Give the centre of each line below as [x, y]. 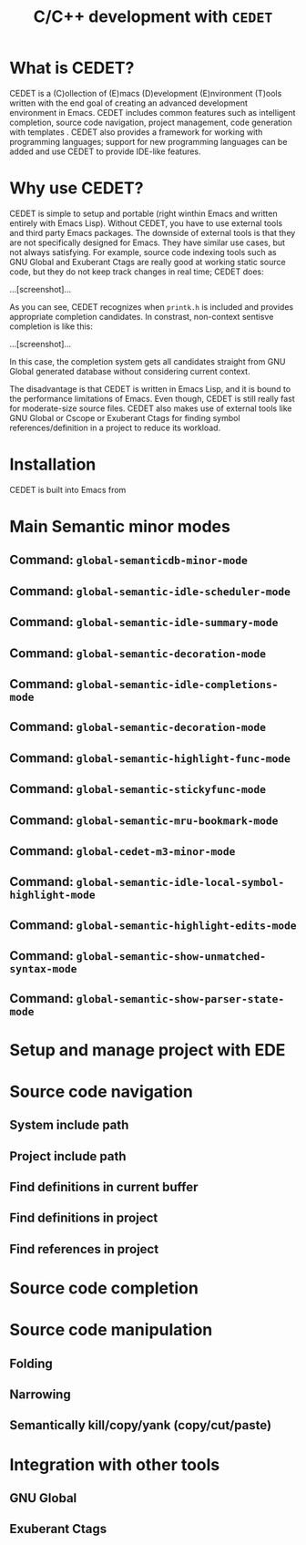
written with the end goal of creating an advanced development [129, 103]
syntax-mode [43, 969]
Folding [31, 1363]
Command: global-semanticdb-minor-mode [129, 560]
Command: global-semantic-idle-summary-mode [144, 622]
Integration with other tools [115, 1464]
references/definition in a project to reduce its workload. [115, 427]
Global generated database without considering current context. [130, 371]
